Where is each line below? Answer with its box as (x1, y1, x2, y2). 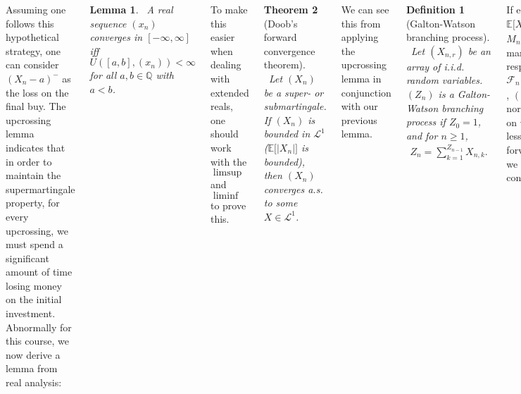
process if (406, 114, 446, 129)
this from (341, 16, 381, 30)
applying (341, 30, 379, 44)
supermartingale (6, 181, 75, 196)
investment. (6, 306, 56, 321)
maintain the (6, 168, 61, 183)
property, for (6, 195, 60, 210)
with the (210, 154, 247, 168)
